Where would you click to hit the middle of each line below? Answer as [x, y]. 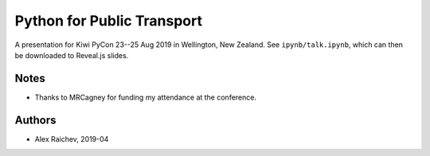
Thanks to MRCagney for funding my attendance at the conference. [145, 97]
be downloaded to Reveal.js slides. [72, 55]
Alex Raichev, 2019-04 [72, 138]
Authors [35, 120]
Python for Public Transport [109, 21]
